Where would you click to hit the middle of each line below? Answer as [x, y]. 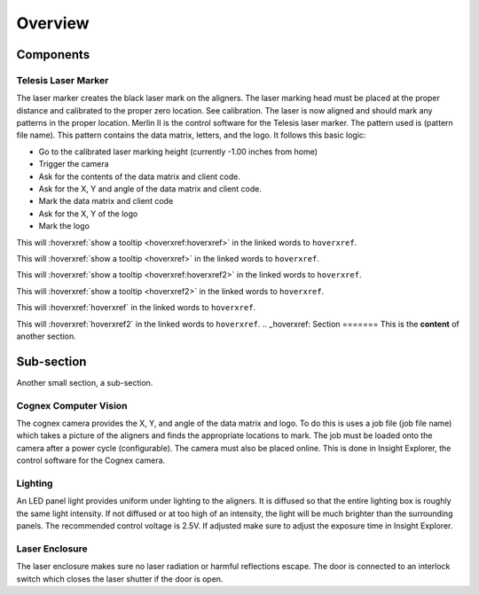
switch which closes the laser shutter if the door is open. [120, 579]
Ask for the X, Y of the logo [88, 214]
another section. [46, 336]
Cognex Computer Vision [72, 405]
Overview [53, 23]
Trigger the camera [74, 164]
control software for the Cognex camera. [91, 460]
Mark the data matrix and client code [106, 201]
